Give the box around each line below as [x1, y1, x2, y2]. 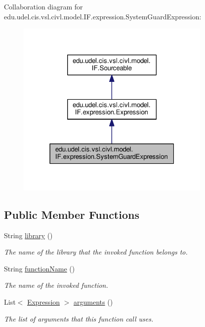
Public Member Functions [4, 206, 139, 222]
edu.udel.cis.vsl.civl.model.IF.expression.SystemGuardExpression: [4, 11, 202, 21]
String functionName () [4, 263, 75, 273]
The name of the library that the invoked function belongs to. [4, 247, 188, 257]
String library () [4, 230, 53, 240]
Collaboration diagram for [4, 1, 83, 11]
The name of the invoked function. [4, 280, 108, 290]
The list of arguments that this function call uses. [4, 313, 154, 324]
